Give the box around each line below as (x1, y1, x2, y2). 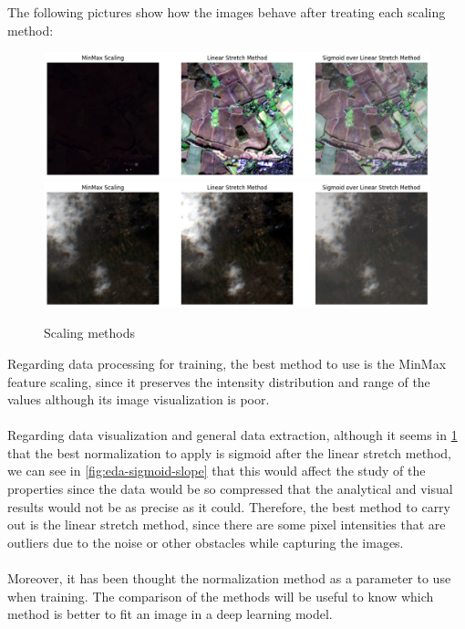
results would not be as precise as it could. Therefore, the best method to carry (7, 497, 450, 516)
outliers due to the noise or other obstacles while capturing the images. (7, 532, 404, 551)
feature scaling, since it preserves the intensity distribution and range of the (7, 372, 430, 391)
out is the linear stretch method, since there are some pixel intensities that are (7, 515, 446, 534)
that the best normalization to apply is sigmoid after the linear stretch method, (7, 443, 451, 462)
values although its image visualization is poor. (7, 390, 270, 409)
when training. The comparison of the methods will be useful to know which (7, 586, 434, 605)
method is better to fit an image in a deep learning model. (7, 604, 333, 624)
